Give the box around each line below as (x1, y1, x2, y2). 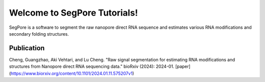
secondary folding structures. (9, 31, 69, 37)
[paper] (175, 63, 191, 69)
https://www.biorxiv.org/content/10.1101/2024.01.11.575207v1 (10, 70, 132, 76)
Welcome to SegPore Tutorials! (9, 7, 138, 18)
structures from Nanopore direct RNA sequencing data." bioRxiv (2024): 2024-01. (9, 63, 174, 69)
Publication (9, 44, 45, 52)
